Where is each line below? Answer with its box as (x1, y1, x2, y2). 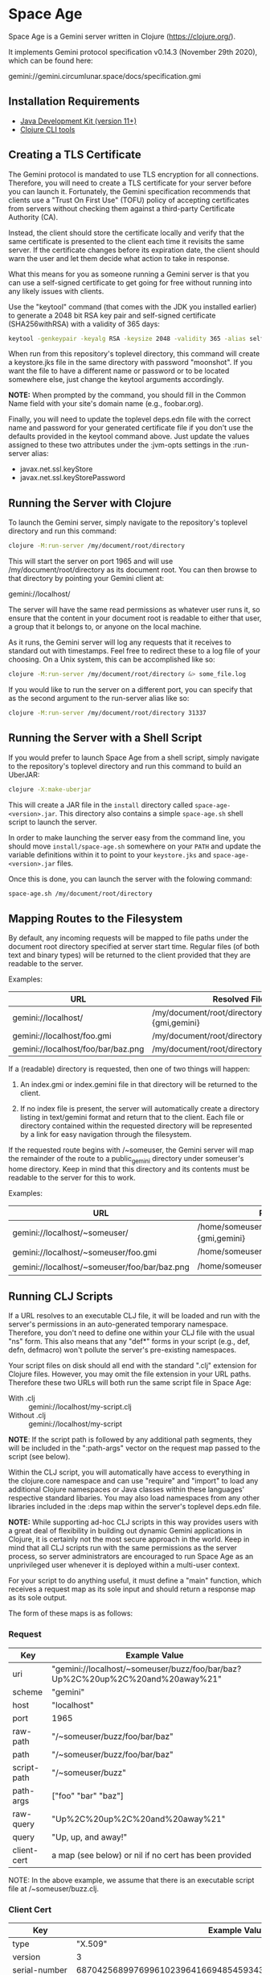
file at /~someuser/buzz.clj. (8, 1883, 99, 1894)
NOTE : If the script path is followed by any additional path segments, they (8, 1435, 252, 1445)
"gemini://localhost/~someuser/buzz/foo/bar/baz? (51, 1663, 242, 1674)
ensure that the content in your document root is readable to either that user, (8, 613, 262, 623)
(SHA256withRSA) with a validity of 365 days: (8, 319, 161, 329)
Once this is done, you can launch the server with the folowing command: (8, 873, 252, 883)
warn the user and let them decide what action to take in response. (8, 253, 231, 263)
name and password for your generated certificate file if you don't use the (8, 423, 254, 433)
